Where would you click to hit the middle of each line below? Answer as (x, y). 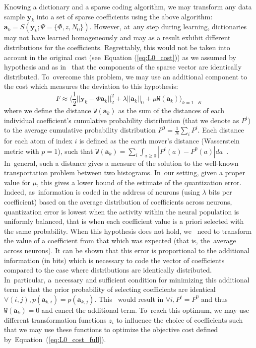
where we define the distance (48, 110)
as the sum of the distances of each (171, 110)
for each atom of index (38, 140)
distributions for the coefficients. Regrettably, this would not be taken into (117, 47)
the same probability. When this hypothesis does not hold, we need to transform (128, 231)
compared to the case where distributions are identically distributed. (108, 270)
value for (17, 182)
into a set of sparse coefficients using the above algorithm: (125, 16)
